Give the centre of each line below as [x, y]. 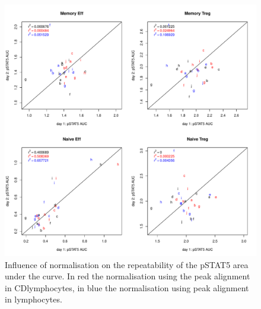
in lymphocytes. [34, 299]
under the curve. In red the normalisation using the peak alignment [128, 276]
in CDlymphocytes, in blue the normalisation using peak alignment [127, 287]
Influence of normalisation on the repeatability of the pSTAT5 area [127, 264]
